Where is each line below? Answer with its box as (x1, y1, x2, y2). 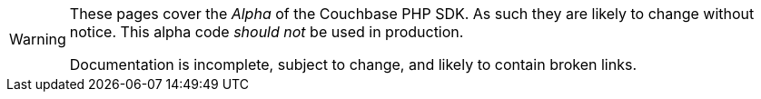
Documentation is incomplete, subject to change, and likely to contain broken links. (69, 55, 637, 74)
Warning (9, 30, 66, 48)
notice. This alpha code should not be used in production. (69, 23, 464, 41)
